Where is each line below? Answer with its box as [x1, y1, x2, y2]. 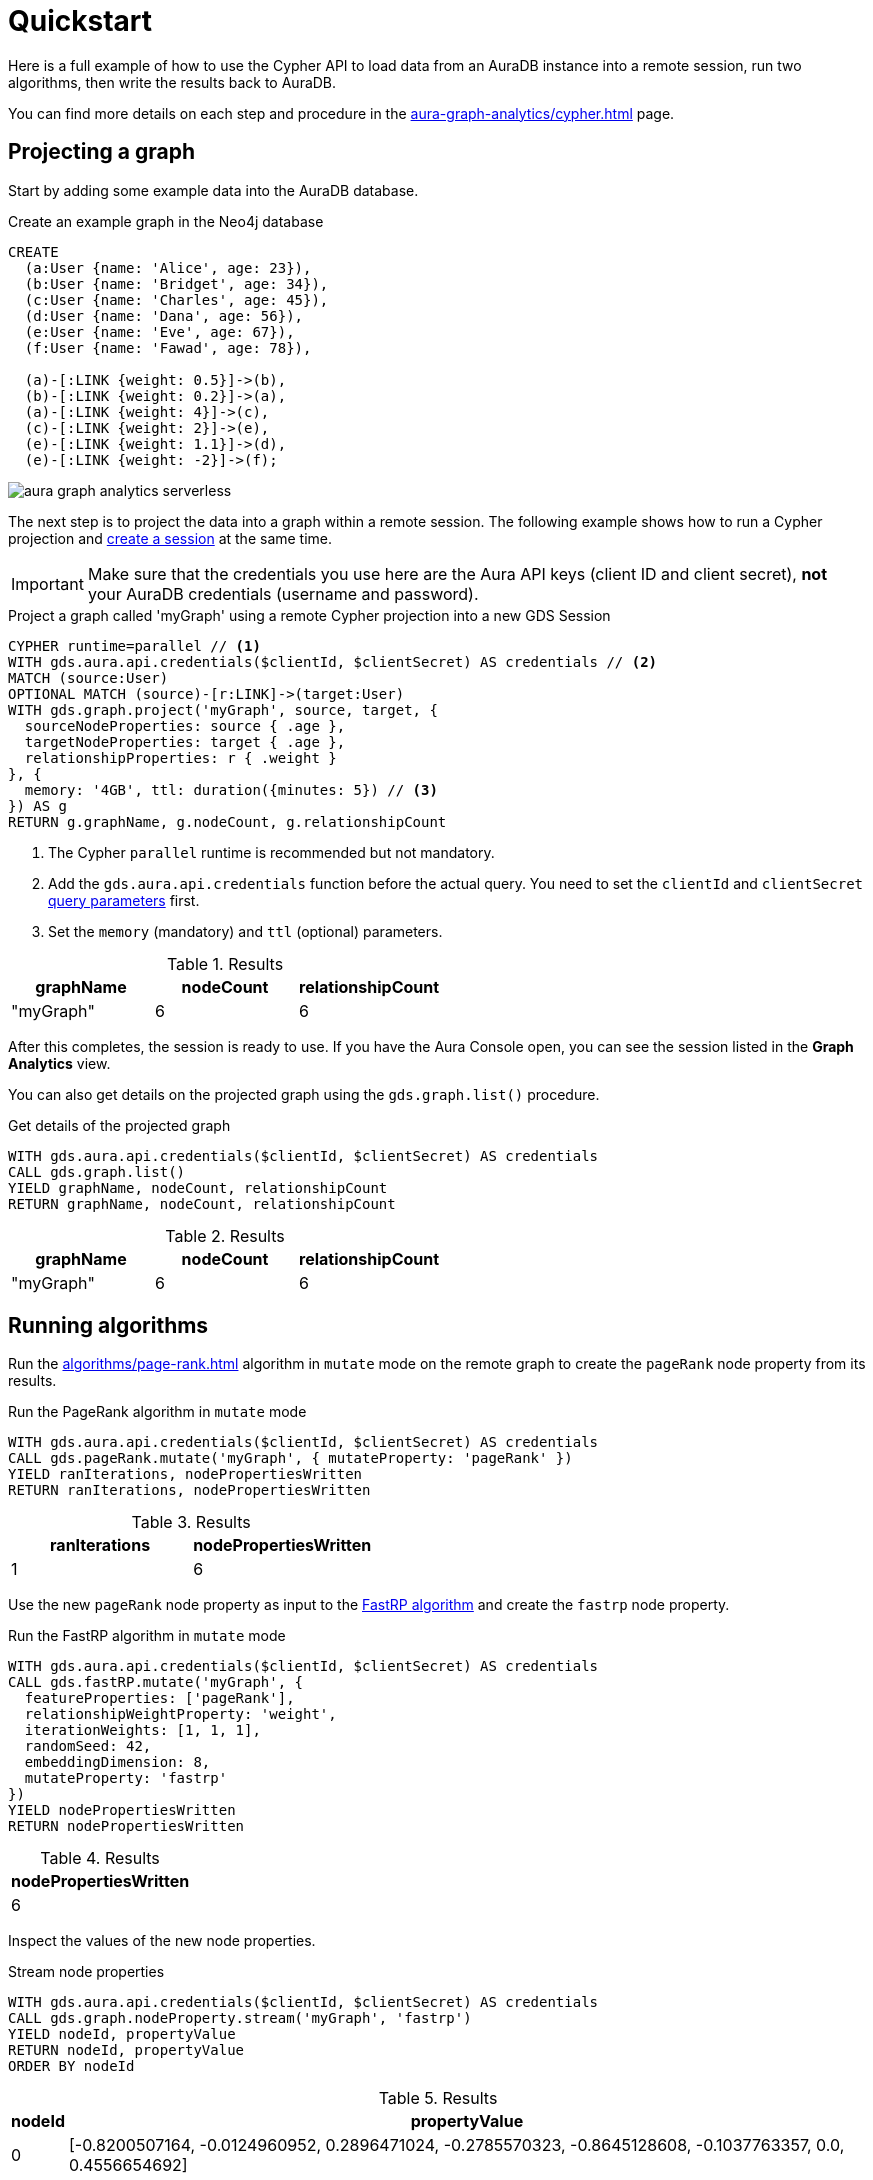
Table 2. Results [165, 1225, 285, 1246]
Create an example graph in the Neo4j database [8, 212, 324, 230]
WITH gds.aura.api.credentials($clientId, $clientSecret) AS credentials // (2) [8, 653, 658, 670]
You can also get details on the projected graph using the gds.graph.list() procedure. [8, 1085, 600, 1103]
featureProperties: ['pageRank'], [24, 1690, 295, 1707]
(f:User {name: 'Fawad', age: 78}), [24, 339, 312, 356]
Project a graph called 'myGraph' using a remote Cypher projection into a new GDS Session [8, 606, 611, 624]
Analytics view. [8, 1054, 111, 1072]
